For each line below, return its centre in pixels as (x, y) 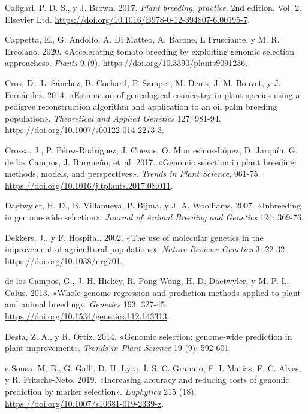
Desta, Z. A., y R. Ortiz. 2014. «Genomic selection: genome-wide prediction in (149, 336)
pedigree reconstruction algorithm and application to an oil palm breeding (141, 106)
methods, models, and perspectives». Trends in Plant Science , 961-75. (133, 173)
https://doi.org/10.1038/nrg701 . (64, 260)
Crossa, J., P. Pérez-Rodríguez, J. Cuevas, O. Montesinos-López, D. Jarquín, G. (151, 149)
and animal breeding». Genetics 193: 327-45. (86, 304)
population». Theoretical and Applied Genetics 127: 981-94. (113, 118)
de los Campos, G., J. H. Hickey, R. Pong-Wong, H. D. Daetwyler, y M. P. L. (147, 281)
